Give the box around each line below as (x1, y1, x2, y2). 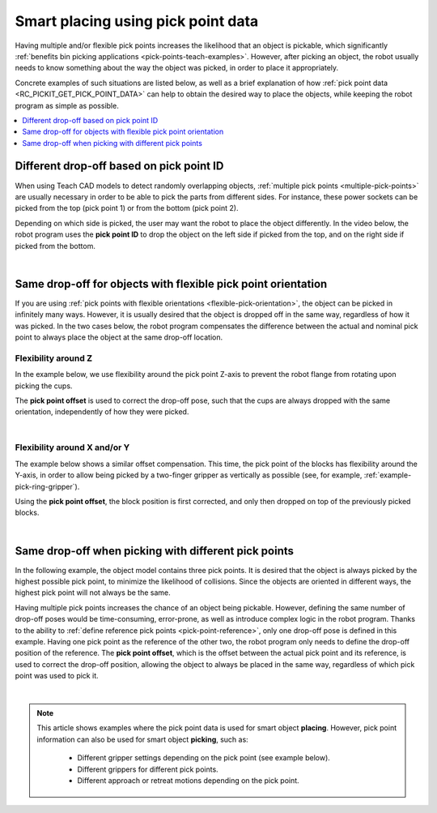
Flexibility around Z (15, 353, 93, 364)
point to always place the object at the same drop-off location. (15, 332, 223, 342)
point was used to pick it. (15, 671, 99, 681)
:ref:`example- (363, 470, 412, 480)
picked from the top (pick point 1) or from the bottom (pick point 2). (15, 203, 239, 213)
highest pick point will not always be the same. (15, 588, 171, 597)
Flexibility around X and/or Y (15, 442, 130, 453)
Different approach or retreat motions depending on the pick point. (77, 775, 299, 785)
